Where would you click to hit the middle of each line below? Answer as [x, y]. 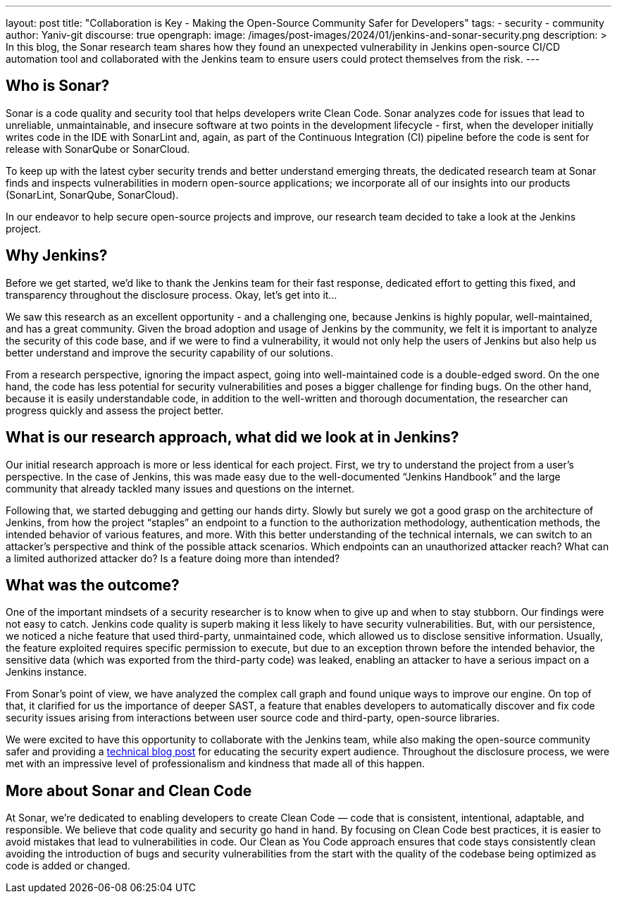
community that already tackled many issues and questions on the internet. [180, 488]
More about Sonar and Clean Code [129, 790]
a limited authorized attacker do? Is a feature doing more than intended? [173, 558]
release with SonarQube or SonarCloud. [98, 149]
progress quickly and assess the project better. [115, 410]
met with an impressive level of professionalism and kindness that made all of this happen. [215, 764]
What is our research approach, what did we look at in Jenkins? [232, 438]
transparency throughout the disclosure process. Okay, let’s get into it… [172, 294]
